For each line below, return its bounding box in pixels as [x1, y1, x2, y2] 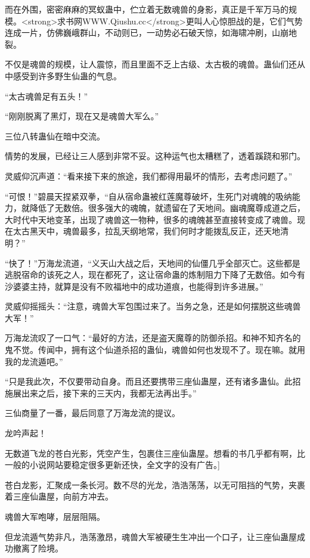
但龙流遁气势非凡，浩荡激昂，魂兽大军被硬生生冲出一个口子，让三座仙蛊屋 [5, 530, 297, 542]
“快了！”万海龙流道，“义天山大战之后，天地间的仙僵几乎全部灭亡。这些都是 [5, 256, 300, 269]
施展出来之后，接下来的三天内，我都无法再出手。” [5, 386, 197, 399]
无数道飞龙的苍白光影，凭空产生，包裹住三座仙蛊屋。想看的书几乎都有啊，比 [5, 447, 305, 459]
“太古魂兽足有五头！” [5, 89, 88, 102]
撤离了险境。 [13, 542, 63, 554]
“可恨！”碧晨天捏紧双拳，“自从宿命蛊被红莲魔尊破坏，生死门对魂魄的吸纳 [5, 190, 292, 202]
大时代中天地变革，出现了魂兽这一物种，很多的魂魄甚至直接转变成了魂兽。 [5, 213, 297, 225]
